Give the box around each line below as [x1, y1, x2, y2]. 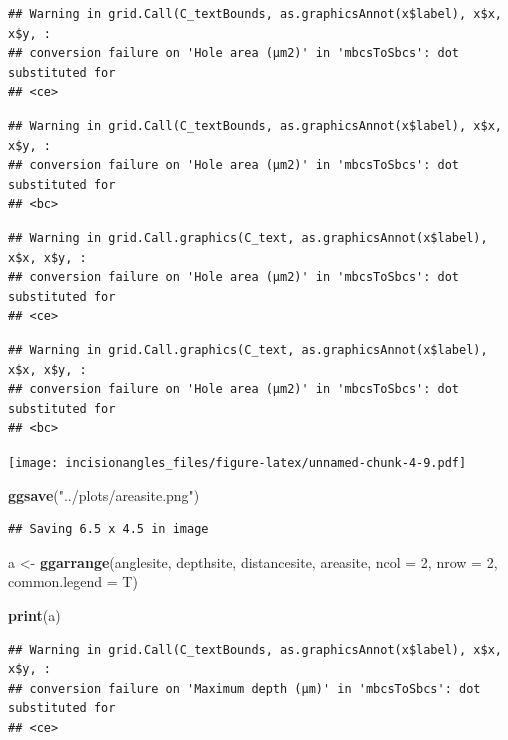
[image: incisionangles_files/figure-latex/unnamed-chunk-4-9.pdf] [8, 455, 467, 470]
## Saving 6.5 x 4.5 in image [8, 522, 209, 537]
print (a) [8, 604, 61, 625]
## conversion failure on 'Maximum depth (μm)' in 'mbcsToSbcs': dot [8, 681, 481, 696]
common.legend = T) [8, 571, 138, 592]
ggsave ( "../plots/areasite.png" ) [8, 484, 200, 505]
